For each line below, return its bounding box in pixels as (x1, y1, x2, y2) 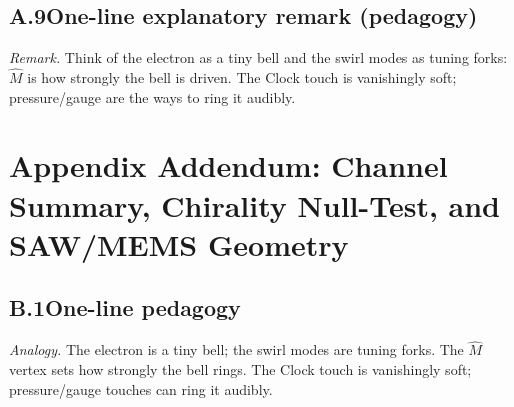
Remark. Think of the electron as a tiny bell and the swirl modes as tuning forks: (9, 47, 508, 68)
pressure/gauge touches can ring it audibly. (9, 378, 273, 399)
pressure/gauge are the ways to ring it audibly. (9, 86, 296, 107)
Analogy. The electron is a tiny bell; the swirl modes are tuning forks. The (9, 339, 464, 360)
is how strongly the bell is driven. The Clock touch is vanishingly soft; (27, 67, 457, 88)
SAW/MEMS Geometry (9, 223, 349, 264)
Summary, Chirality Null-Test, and (9, 184, 501, 225)
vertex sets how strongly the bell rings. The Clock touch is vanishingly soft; (9, 358, 472, 379)
